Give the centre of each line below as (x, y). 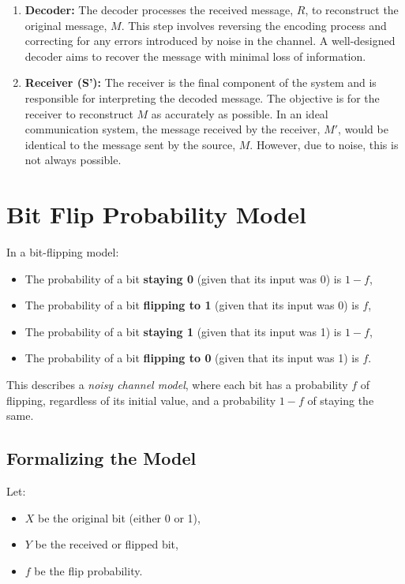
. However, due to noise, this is (324, 144)
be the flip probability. (88, 570)
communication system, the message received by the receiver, (172, 129)
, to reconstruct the (352, 9)
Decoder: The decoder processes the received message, (159, 9)
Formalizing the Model (101, 458)
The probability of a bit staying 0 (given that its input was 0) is (183, 278)
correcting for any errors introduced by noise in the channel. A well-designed (210, 41)
